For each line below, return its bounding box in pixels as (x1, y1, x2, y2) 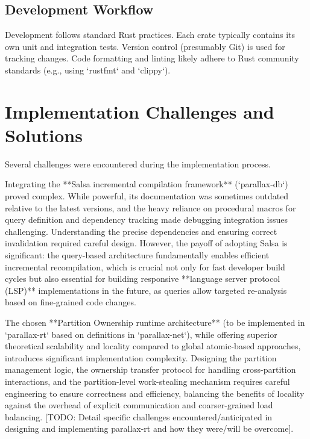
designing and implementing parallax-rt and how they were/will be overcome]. (5, 422, 294, 435)
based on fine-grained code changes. (5, 296, 136, 308)
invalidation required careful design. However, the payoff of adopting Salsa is (5, 237, 288, 249)
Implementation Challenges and (5, 99, 274, 123)
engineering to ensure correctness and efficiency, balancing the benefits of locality (5, 387, 305, 399)
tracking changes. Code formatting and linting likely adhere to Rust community (5, 52, 299, 64)
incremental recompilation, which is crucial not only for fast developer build (5, 260, 285, 273)
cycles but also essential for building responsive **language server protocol (5, 272, 280, 285)
